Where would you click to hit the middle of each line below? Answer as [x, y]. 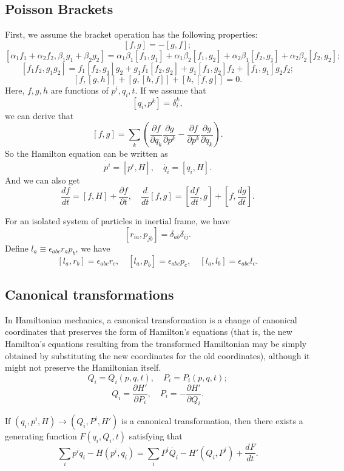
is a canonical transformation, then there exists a [212, 421]
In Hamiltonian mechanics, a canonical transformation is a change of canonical [151, 319]
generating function [41, 436]
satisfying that [156, 436]
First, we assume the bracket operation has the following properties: [131, 34]
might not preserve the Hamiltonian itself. [83, 367]
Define [17, 248]
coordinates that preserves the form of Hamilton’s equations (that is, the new [149, 332]
